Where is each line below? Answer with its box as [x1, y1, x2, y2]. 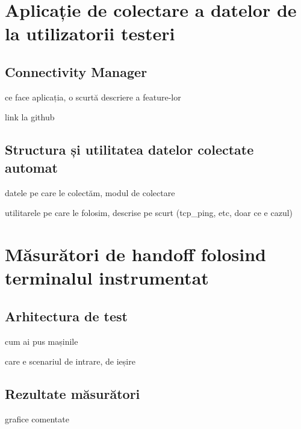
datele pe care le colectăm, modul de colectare [5, 186, 175, 199]
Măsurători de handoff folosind [5, 241, 267, 266]
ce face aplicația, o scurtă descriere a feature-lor [5, 90, 181, 103]
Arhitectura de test [5, 306, 128, 325]
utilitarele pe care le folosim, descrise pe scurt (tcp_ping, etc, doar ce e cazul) [5, 206, 293, 219]
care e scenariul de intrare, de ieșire [5, 355, 135, 368]
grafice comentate [5, 412, 69, 425]
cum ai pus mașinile [5, 335, 78, 347]
